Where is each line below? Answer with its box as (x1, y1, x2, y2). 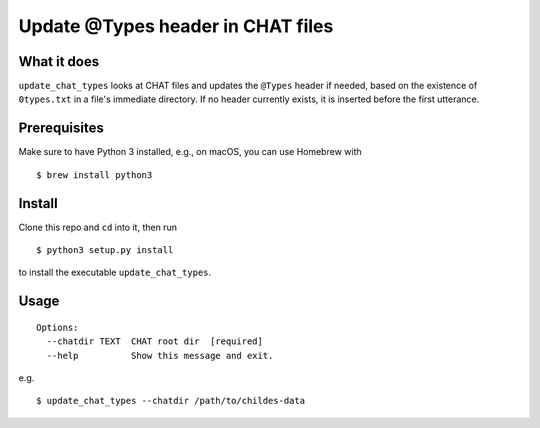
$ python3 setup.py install (36, 245, 174, 256)
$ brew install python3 (36, 169, 153, 180)
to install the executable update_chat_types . (18, 266, 212, 279)
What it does (18, 53, 100, 70)
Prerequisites (18, 120, 104, 137)
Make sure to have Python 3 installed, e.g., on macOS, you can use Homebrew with (18, 146, 362, 158)
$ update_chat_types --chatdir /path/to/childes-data (36, 395, 305, 407)
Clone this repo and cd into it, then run (18, 221, 177, 233)
